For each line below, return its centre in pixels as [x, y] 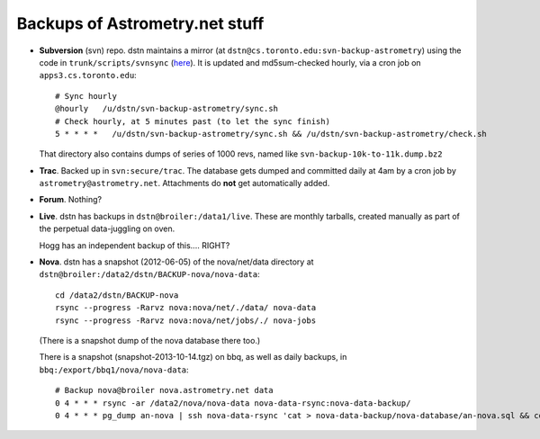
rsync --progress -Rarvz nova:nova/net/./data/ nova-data [186, 308]
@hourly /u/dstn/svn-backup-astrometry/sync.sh [167, 109]
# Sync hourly [86, 96]
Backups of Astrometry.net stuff [140, 23]
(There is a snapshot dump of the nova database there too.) [150, 340]
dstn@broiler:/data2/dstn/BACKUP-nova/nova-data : [149, 274]
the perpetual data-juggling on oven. [107, 228]
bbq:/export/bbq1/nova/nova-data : [114, 370]
